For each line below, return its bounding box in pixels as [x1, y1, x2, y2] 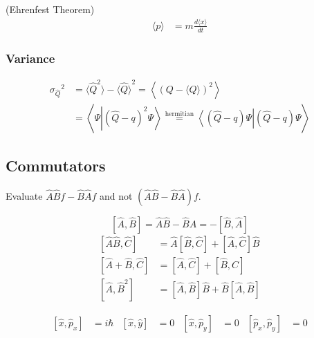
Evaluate [6, 188, 43, 203]
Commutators [6, 155, 106, 176]
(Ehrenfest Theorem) [6, 2, 95, 16]
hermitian [165, 111, 194, 118]
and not [99, 188, 133, 203]
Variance [6, 49, 55, 66]
